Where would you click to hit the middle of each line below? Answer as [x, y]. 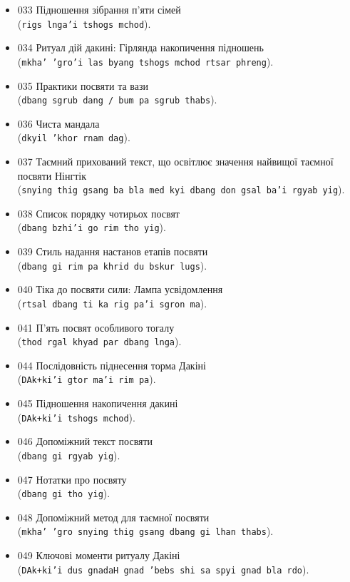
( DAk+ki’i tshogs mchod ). [76, 417]
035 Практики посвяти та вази [83, 85]
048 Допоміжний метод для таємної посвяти [113, 517]
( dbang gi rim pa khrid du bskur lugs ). [112, 265]
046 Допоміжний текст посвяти [85, 441]
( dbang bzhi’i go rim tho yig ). [92, 227]
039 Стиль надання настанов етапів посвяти [113, 251]
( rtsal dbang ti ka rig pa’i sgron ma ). [112, 303]
